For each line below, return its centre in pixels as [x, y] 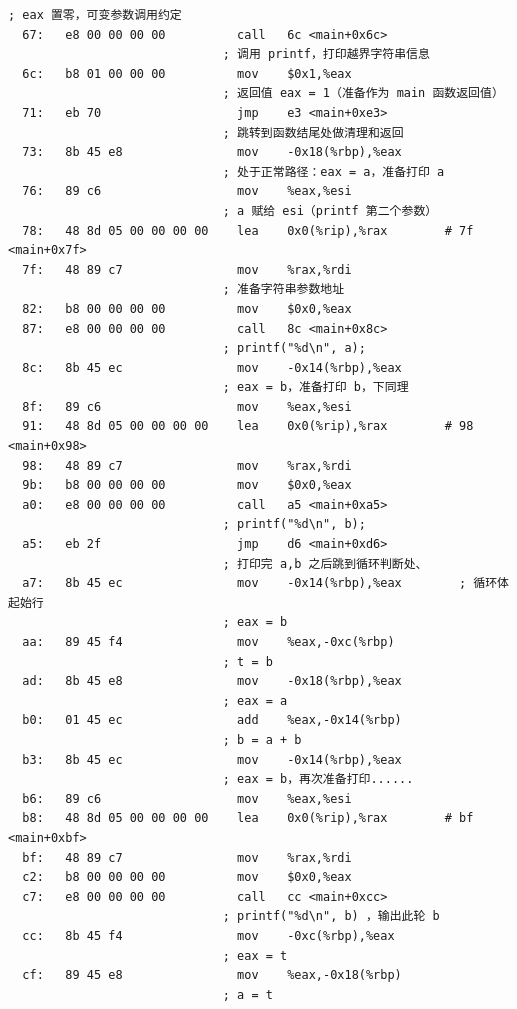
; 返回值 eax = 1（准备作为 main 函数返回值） [363, 93]
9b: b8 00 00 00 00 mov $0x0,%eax [187, 485]
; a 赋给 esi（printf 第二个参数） [330, 210]
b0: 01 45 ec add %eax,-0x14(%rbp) [212, 720]
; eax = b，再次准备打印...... [318, 779]
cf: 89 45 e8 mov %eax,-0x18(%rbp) [212, 975]
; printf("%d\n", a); [294, 348]
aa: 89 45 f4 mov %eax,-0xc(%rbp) [208, 642]
